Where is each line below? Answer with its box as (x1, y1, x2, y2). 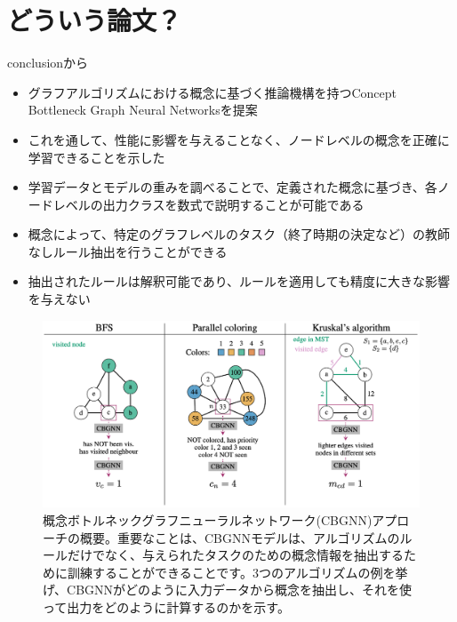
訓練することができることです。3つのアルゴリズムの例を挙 (67, 562, 408, 581)
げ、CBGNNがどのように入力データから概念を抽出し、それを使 (43, 580, 413, 599)
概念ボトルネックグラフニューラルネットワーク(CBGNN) (43, 511, 373, 529)
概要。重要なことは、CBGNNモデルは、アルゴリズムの (79, 528, 400, 546)
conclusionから (7, 53, 89, 72)
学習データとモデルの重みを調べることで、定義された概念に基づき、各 (28, 178, 437, 196)
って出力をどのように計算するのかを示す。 (43, 597, 290, 616)
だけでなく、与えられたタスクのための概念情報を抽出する (67, 546, 404, 564)
